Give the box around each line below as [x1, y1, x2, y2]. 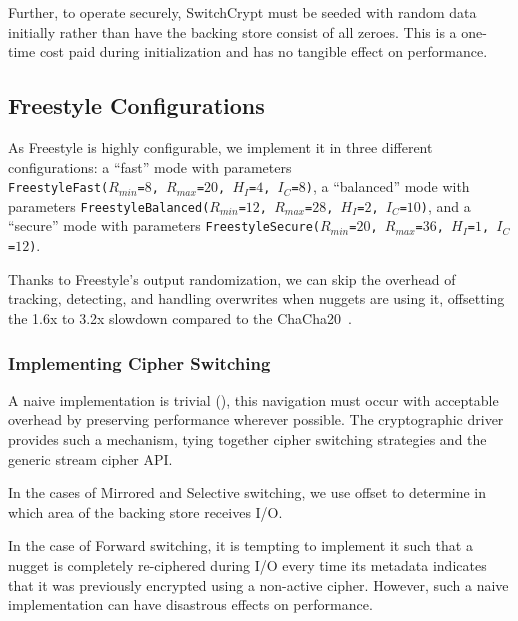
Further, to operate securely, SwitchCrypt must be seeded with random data [8, 2, 477, 22]
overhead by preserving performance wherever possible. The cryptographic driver [8, 409, 504, 430]
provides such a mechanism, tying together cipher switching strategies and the [8, 428, 487, 449]
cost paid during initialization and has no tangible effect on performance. [39, 41, 488, 62]
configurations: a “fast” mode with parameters [8, 156, 292, 177]
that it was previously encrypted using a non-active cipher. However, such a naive [8, 574, 509, 595]
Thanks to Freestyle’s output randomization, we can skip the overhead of [8, 268, 456, 289]
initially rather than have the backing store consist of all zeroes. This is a [8, 21, 457, 42]
